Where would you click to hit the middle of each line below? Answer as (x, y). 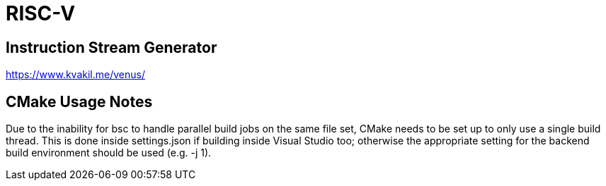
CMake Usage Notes (79, 101)
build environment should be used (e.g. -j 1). (109, 153)
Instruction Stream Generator (112, 47)
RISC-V (41, 13)
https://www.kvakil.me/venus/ (75, 75)
